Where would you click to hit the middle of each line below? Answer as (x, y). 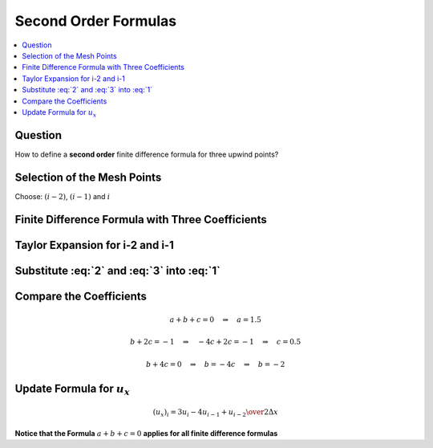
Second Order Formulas (95, 21)
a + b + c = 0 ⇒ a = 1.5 (216, 320)
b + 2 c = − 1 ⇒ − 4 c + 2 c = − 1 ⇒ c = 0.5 (215, 342)
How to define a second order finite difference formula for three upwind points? (147, 154)
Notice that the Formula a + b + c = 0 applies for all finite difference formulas (146, 433)
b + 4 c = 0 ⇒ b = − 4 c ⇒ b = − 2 (215, 364)
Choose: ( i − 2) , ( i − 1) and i (63, 196)
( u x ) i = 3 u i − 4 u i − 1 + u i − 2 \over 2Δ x (215, 413)
